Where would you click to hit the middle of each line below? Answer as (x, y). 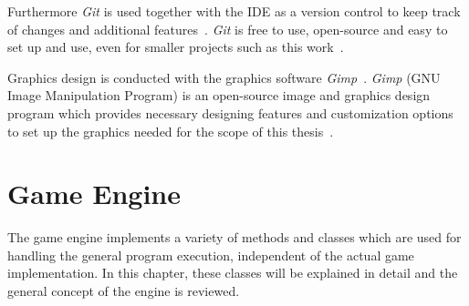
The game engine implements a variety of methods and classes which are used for (234, 237)
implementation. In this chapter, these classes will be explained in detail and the (233, 273)
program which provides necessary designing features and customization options (230, 112)
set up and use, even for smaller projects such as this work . (176, 47)
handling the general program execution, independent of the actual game (211, 255)
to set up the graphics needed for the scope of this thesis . (171, 131)
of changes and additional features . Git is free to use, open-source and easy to (228, 29)
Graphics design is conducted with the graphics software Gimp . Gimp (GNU (224, 77)
